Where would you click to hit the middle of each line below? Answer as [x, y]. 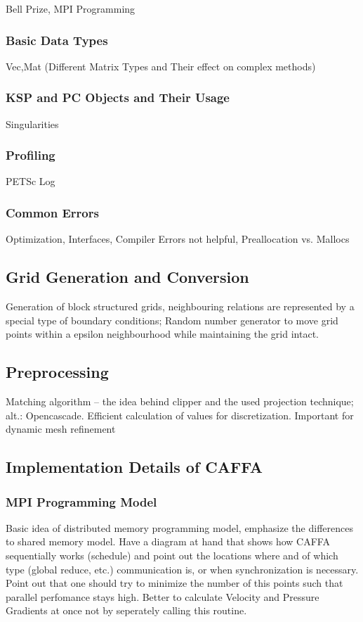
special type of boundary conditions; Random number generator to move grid [172, 320]
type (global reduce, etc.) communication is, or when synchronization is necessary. [182, 569]
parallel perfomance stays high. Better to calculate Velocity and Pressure [163, 596]
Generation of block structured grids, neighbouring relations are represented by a [180, 306]
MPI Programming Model [81, 501]
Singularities [32, 123]
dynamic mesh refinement [61, 429]
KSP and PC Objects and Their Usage [118, 97]
